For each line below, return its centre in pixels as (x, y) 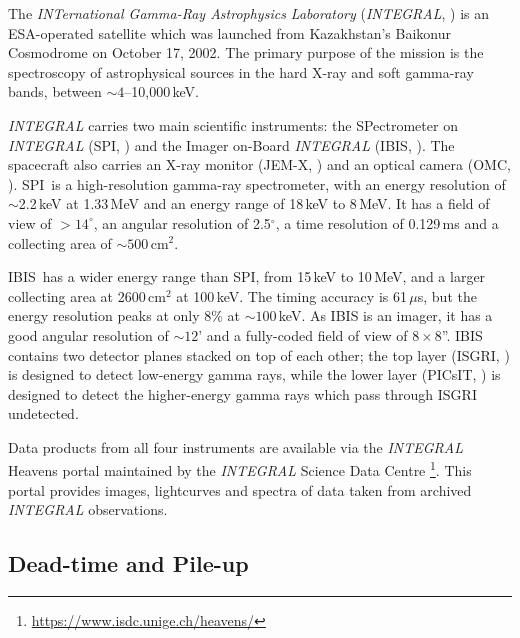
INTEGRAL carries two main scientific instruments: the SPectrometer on (233, 124)
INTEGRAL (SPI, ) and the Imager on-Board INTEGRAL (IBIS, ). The (231, 144)
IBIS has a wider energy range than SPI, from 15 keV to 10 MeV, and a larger (247, 276)
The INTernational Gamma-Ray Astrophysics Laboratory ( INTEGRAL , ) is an (249, 13)
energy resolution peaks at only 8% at (124, 315)
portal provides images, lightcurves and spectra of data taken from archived (240, 489)
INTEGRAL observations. (88, 509)
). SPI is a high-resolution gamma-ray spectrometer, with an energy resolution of (257, 183)
